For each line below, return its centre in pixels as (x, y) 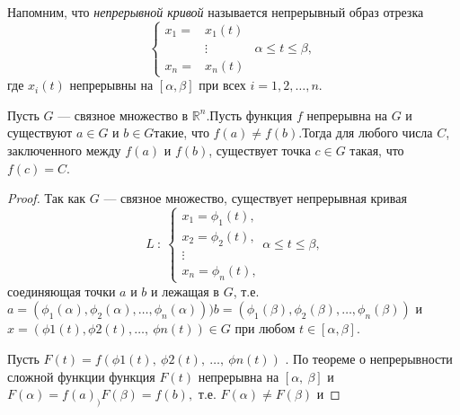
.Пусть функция (249, 115)
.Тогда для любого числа (366, 132)
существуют (40, 132)
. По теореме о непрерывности (369, 358)
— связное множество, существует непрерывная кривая (255, 198)
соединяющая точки (62, 291)
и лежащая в (185, 291)
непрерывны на (111, 85)
